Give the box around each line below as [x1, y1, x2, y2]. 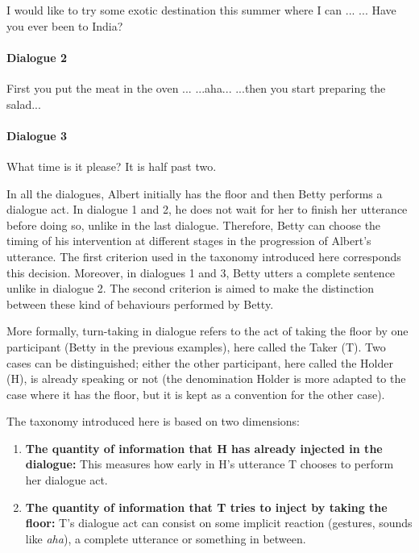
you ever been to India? [6, 17, 123, 34]
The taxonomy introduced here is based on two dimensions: [6, 413, 300, 430]
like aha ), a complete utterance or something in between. [25, 530, 306, 547]
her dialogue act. [25, 472, 108, 489]
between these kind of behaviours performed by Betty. [6, 295, 274, 312]
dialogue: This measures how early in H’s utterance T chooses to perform [25, 455, 394, 472]
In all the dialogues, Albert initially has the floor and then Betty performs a [6, 185, 383, 202]
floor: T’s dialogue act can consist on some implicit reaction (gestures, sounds [25, 514, 413, 531]
